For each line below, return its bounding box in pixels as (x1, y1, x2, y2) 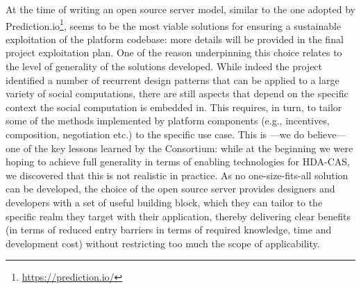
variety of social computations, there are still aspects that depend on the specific (6, 86, 349, 101)
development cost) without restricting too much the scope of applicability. (6, 236, 320, 250)
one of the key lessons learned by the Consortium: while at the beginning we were (6, 140, 353, 155)
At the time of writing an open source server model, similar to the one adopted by (6, 2, 356, 16)
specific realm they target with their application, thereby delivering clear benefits (6, 208, 351, 223)
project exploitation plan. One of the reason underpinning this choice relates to (6, 45, 342, 60)
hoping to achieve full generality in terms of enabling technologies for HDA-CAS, (6, 154, 350, 169)
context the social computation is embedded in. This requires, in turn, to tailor (6, 99, 342, 114)
